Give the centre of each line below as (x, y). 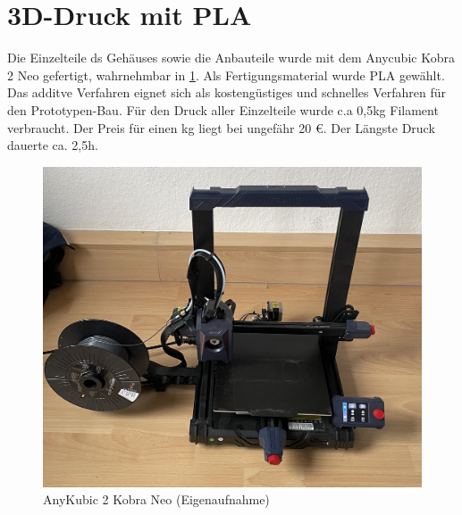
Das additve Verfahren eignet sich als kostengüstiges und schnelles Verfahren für (227, 92)
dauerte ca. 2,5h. (53, 145)
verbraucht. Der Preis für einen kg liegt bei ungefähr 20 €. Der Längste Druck (221, 127)
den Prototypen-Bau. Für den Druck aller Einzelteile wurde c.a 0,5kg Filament (223, 109)
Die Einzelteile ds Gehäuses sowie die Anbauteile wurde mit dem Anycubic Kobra (231, 58)
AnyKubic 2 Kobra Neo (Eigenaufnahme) (156, 499)
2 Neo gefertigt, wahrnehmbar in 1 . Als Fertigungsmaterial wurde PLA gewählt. (226, 75)
